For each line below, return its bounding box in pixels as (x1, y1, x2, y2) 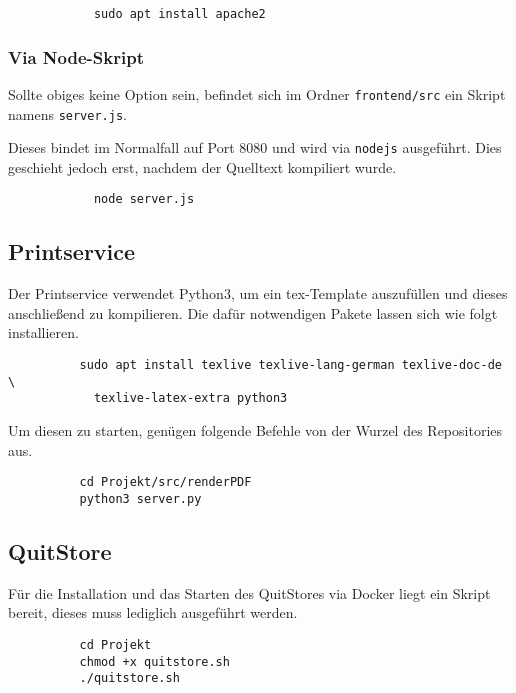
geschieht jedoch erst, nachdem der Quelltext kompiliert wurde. (8, 156, 397, 177)
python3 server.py (79, 491, 202, 506)
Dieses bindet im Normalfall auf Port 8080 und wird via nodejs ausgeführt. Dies (8, 137, 502, 158)
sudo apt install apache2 (93, 7, 266, 21)
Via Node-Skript (8, 44, 144, 69)
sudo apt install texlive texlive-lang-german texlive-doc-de (79, 358, 502, 373)
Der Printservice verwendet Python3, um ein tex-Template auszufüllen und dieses (8, 283, 508, 304)
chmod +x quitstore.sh (79, 654, 230, 669)
